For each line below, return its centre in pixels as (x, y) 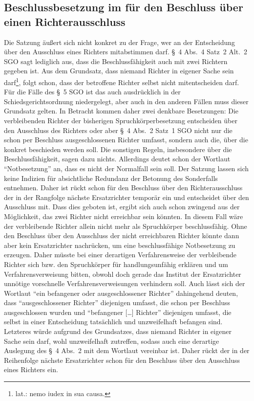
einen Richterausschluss (65, 21)
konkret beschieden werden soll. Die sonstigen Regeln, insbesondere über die (118, 149)
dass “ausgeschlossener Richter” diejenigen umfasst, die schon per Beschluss (117, 302)
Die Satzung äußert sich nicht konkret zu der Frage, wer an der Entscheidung (120, 42)
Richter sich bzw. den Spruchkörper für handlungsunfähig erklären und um (116, 264)
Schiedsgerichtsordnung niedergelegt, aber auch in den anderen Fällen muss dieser (126, 101)
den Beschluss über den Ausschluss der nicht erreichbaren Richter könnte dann (122, 235)
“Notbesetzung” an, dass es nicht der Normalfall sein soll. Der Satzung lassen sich (127, 168)
